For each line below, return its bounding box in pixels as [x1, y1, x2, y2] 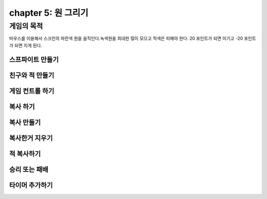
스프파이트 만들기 [9, 55, 59, 64]
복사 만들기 [9, 118, 41, 127]
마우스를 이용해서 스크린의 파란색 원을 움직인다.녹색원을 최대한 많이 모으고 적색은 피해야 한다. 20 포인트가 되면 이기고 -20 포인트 [9, 35, 257, 41]
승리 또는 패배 [9, 165, 48, 173]
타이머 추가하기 [9, 181, 53, 189]
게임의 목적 [9, 22, 43, 31]
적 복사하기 [9, 149, 41, 158]
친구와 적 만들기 [9, 71, 54, 79]
